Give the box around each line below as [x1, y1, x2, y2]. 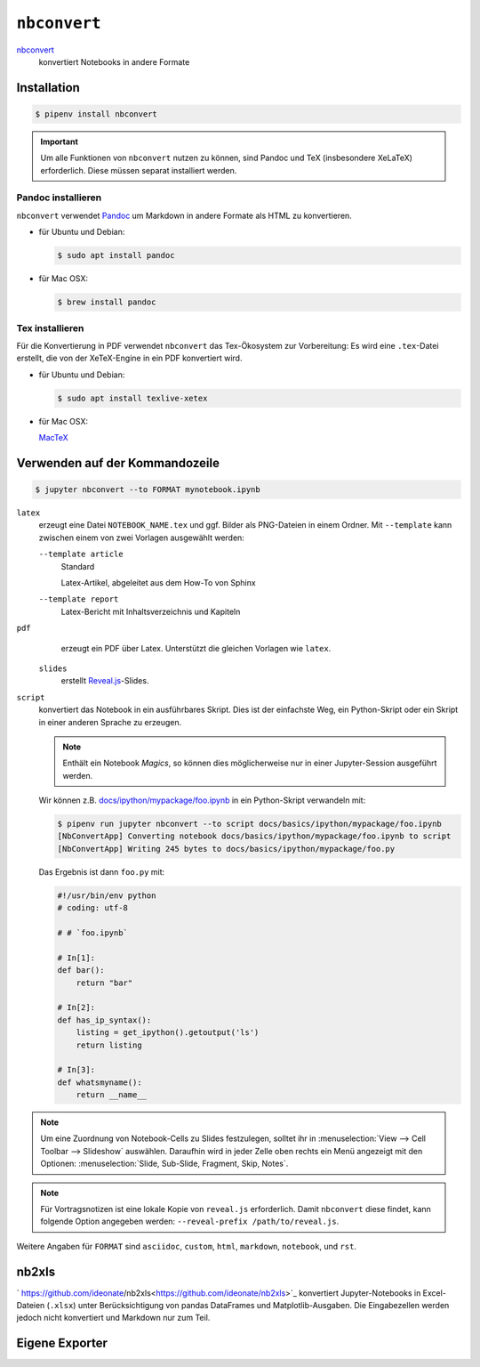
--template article [38, 549, 124, 560]
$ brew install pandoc [57, 297, 156, 307]
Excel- [422, 1287, 446, 1298]
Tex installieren [16, 321, 84, 334]
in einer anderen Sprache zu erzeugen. [38, 716, 182, 727]
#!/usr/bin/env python [57, 890, 156, 901]
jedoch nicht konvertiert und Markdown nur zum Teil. [16, 1313, 211, 1323]
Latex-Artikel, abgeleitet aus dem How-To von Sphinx [60, 578, 257, 587]
